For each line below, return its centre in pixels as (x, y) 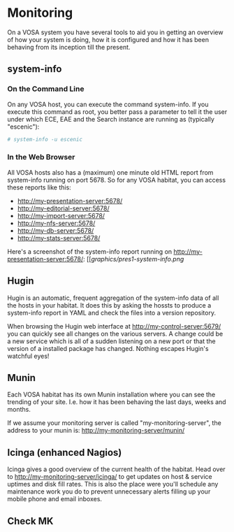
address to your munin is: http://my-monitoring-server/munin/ (96, 431)
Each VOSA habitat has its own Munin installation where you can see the (111, 395)
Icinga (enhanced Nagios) (65, 452)
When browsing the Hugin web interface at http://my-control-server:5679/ (114, 326)
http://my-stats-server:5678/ (59, 238)
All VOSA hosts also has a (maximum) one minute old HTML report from (110, 172)
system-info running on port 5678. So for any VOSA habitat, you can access (116, 180)
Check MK (30, 521)
